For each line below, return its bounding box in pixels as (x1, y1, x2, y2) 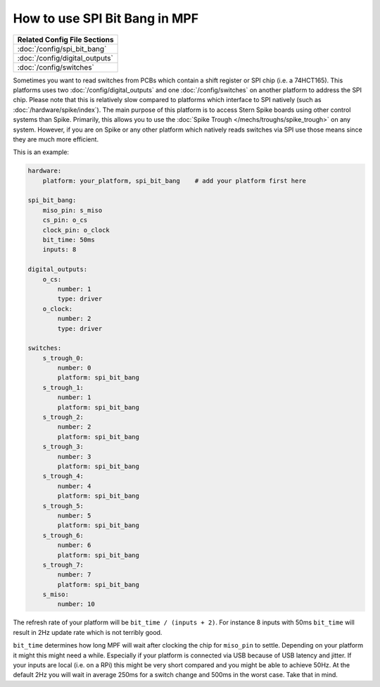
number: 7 (57, 571, 91, 579)
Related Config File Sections (17, 34, 114, 44)
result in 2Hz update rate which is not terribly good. (13, 628, 163, 636)
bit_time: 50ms (42, 236, 95, 244)
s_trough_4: (42, 472, 84, 480)
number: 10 (57, 600, 95, 608)
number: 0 (57, 364, 91, 372)
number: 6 (57, 541, 91, 549)
